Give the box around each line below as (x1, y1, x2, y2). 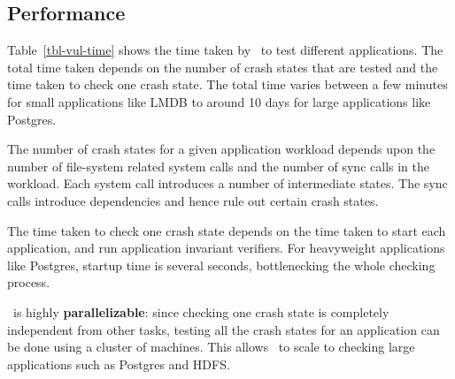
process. (7, 273, 50, 292)
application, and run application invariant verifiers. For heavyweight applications (7, 239, 445, 257)
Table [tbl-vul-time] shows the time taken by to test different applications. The (7, 41, 443, 59)
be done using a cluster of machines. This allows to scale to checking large (7, 337, 415, 356)
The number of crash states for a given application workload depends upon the (7, 140, 436, 158)
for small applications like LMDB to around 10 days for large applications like (7, 92, 431, 110)
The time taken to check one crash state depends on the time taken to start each (7, 221, 446, 239)
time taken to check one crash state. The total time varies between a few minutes (7, 75, 448, 94)
